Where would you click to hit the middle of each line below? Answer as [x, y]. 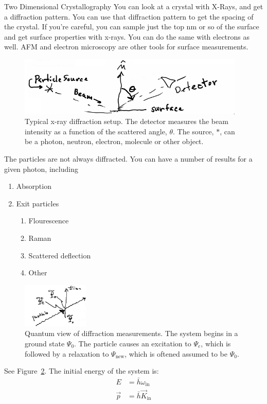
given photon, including [41, 169]
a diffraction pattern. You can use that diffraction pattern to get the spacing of [129, 16]
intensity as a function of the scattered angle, [96, 131]
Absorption [34, 186]
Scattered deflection [60, 255]
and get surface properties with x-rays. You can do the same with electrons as [127, 36]
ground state [45, 343]
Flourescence [49, 221]
